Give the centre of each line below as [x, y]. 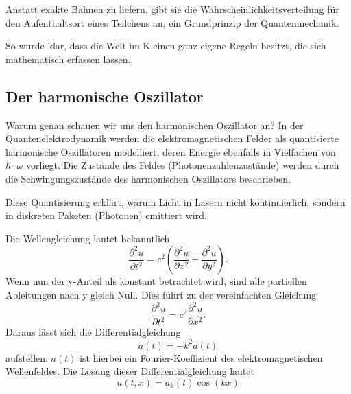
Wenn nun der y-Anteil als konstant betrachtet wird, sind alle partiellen [156, 281]
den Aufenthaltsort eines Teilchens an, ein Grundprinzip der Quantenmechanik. [172, 22]
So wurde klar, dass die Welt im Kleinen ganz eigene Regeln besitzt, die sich [166, 46]
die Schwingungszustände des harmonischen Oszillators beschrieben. [148, 178]
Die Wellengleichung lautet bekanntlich [88, 238]
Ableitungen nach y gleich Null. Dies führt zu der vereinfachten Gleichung [161, 294]
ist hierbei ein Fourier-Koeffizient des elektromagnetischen [201, 357]
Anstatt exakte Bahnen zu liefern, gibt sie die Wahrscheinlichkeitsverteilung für [172, 9]
